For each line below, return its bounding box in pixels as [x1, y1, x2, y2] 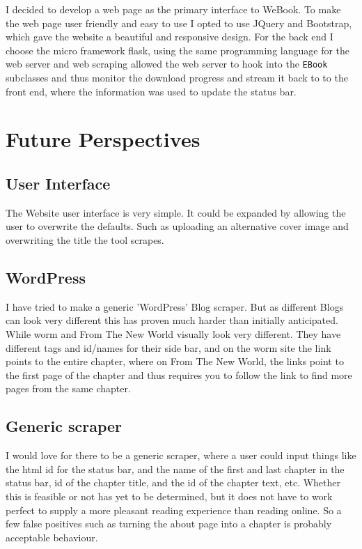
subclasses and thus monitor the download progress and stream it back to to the [6, 70, 348, 85]
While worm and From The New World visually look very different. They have [6, 326, 341, 341]
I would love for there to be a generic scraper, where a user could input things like [6, 448, 356, 463]
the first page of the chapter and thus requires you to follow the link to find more [6, 367, 352, 382]
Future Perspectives [6, 125, 200, 153]
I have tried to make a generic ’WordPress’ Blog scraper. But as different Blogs [6, 299, 344, 314]
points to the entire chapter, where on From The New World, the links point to [6, 354, 344, 369]
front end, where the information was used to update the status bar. [6, 84, 297, 98]
